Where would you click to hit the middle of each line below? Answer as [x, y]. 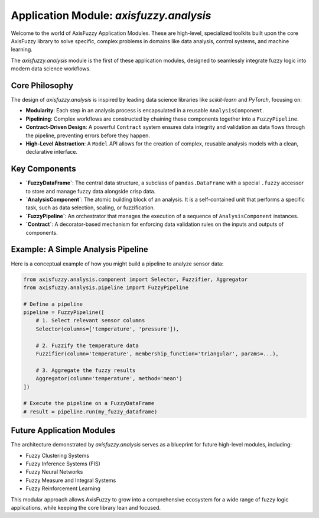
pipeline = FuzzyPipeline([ [64, 313]
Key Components [43, 169]
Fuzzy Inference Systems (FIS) [63, 464]
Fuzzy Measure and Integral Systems [71, 480]
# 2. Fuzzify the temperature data [87, 345]
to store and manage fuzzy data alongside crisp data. [91, 191]
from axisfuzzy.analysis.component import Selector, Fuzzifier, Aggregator [136, 279]
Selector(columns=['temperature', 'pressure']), [108, 329]
